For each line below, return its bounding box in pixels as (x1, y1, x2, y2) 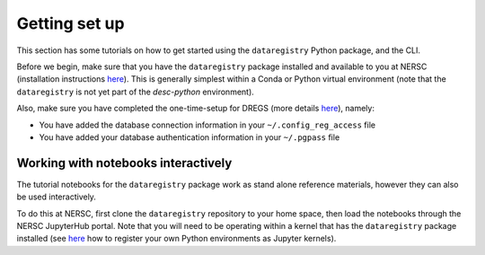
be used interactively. (16, 191, 96, 202)
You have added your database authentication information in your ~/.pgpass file (39, 131, 340, 143)
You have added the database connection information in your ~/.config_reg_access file (39, 119, 376, 130)
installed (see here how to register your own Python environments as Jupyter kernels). (16, 233, 337, 244)
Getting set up (16, 13, 125, 33)
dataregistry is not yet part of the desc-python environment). (16, 86, 255, 97)
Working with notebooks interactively (16, 155, 233, 171)
